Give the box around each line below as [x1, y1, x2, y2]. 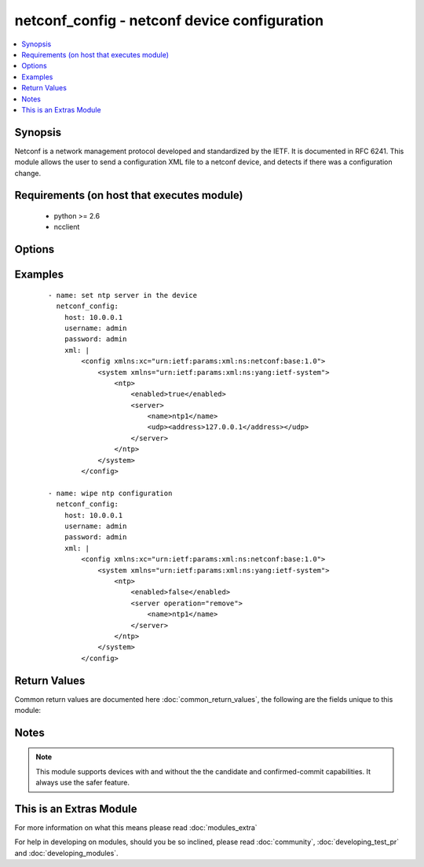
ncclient [53, 222, 80, 232]
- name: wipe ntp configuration [48, 488, 173, 498]
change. [14, 168, 42, 178]
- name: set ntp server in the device [48, 291, 198, 299]
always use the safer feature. [35, 778, 130, 788]
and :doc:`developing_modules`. [14, 848, 119, 858]
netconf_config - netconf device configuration [14, 12, 324, 29]
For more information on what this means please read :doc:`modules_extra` [14, 823, 258, 832]
